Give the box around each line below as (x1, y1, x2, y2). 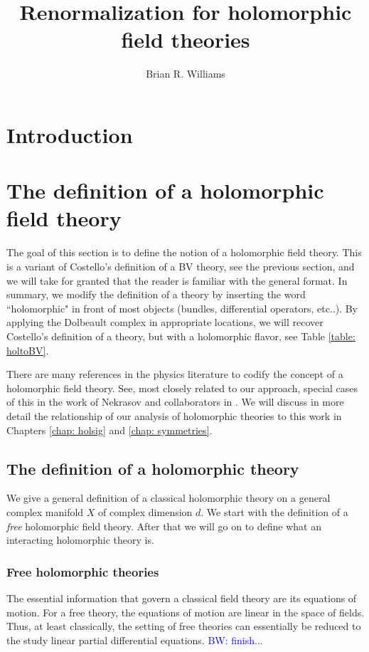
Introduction (6, 120, 133, 149)
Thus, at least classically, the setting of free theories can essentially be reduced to (6, 619, 361, 633)
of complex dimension (98, 504, 193, 519)
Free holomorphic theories (6, 562, 159, 580)
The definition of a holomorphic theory (6, 457, 299, 479)
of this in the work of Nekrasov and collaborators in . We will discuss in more (6, 394, 344, 409)
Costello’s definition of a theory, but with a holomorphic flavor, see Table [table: (6, 328, 355, 343)
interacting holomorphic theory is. (6, 532, 154, 547)
